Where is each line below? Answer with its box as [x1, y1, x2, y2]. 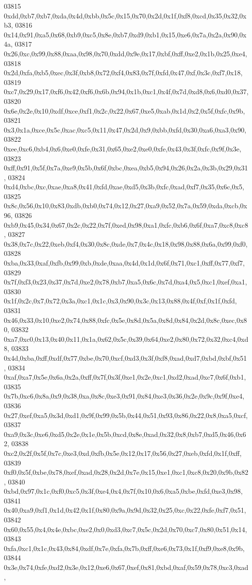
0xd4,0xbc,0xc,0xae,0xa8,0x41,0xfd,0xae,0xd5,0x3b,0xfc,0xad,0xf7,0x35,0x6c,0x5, [4, 182, 244, 192]
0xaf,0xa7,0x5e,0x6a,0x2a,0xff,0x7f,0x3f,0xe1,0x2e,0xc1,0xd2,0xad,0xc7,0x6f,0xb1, [4, 372, 246, 382]
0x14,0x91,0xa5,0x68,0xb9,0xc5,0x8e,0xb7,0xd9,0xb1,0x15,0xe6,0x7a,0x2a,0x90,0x [4, 29, 247, 39]
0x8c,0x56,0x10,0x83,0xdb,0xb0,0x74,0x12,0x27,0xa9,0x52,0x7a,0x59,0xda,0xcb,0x [4, 201, 248, 211]
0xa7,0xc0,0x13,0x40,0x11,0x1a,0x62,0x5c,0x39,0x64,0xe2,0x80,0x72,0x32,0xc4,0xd [4, 334, 249, 344]
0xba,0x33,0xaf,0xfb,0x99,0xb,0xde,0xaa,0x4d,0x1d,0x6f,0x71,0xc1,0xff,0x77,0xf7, [4, 258, 245, 268]
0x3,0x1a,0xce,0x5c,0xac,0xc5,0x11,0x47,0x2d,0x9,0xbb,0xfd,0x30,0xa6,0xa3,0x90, [4, 124, 247, 134]
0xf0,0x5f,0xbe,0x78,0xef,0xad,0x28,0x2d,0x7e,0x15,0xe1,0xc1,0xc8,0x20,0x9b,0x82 [4, 467, 249, 477]
